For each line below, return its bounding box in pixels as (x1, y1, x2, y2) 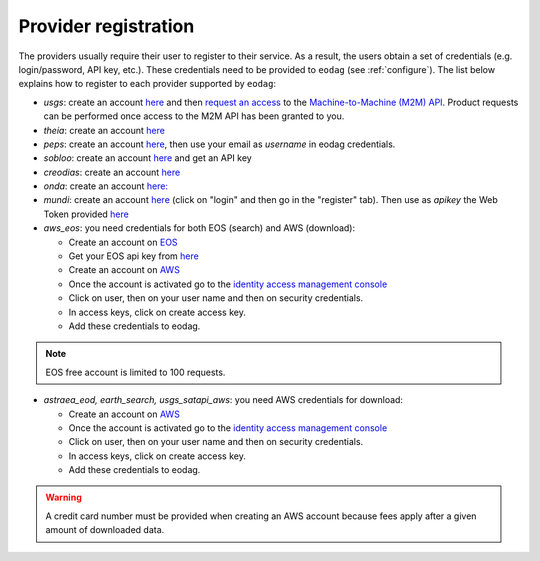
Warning (45, 491, 82, 504)
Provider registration (18, 15, 195, 37)
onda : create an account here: (43, 180, 169, 192)
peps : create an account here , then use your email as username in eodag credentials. (43, 138, 396, 150)
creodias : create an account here (43, 166, 181, 178)
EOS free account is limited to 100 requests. (45, 366, 226, 378)
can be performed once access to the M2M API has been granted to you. (43, 110, 345, 122)
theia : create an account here (43, 124, 165, 136)
